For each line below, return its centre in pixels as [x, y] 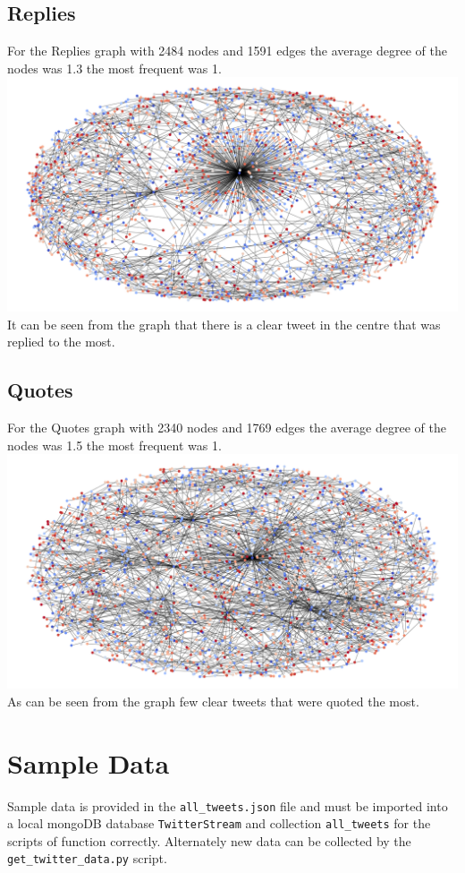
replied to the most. [61, 342]
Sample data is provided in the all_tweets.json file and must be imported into [228, 805]
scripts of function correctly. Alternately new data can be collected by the [209, 840]
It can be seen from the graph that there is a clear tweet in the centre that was [224, 324]
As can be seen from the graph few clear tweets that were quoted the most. [213, 701]
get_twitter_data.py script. [87, 858]
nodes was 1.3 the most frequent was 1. [114, 68]
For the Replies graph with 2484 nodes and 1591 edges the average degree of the [227, 51]
